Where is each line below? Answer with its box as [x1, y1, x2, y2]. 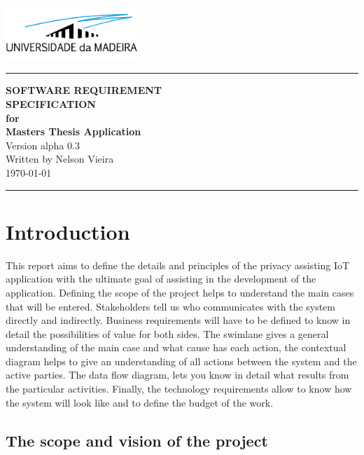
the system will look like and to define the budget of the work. [6, 395, 274, 409]
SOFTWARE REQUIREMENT [6, 83, 162, 97]
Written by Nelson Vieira [6, 151, 114, 166]
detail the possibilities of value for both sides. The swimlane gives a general [6, 326, 329, 341]
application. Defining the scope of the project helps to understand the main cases [6, 285, 354, 299]
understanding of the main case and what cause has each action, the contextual [6, 340, 346, 355]
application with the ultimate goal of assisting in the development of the [6, 271, 316, 286]
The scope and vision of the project [6, 429, 268, 451]
